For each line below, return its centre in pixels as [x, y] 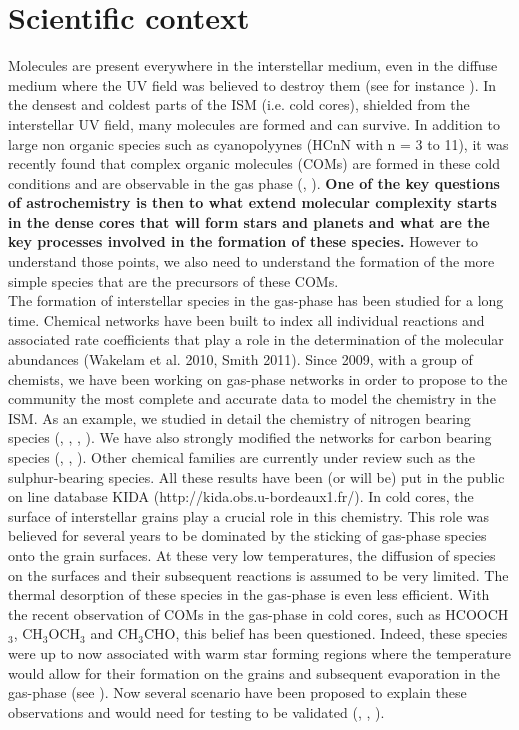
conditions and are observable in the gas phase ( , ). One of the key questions [254, 182]
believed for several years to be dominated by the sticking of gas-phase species [247, 535]
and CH [114, 633]
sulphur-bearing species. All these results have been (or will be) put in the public [256, 476]
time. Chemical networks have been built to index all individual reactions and [246, 319]
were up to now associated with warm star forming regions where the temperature [260, 652]
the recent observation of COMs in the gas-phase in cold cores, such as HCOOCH [258, 613]
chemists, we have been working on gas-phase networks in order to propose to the [258, 378]
